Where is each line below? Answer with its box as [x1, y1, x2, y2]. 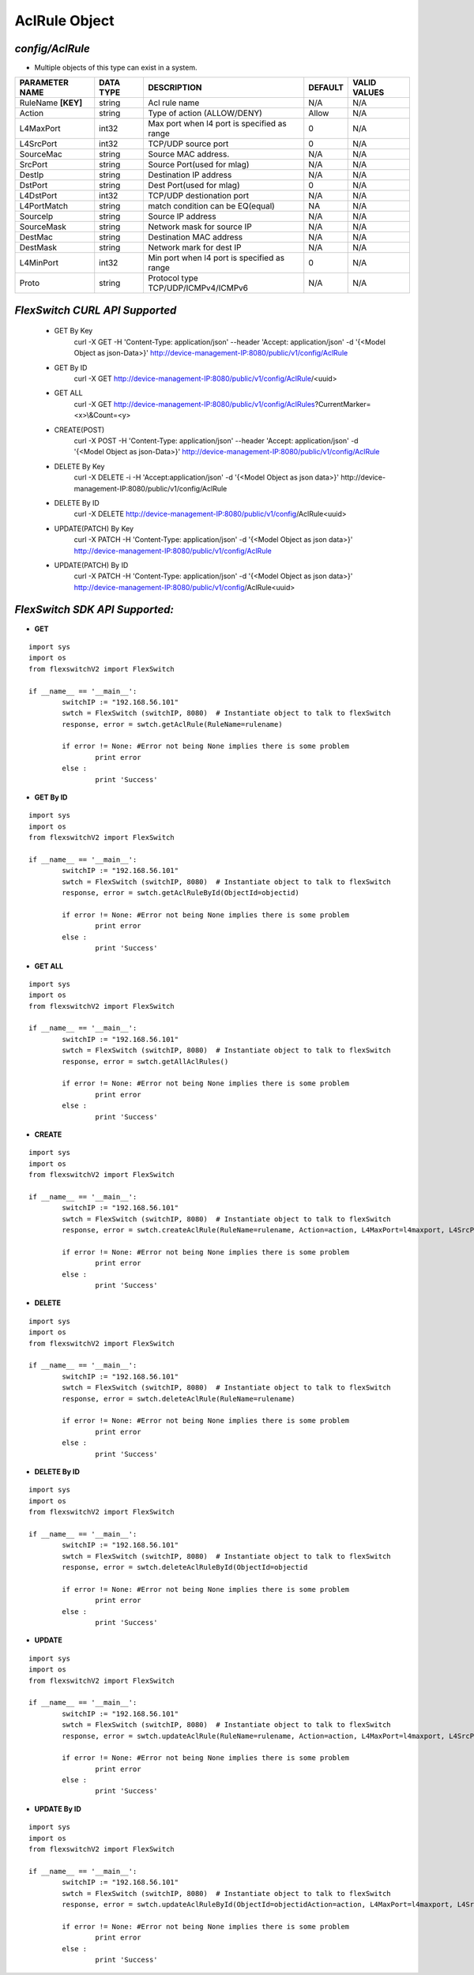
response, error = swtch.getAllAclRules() [62, 1057, 229, 1066]
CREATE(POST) [54, 425, 105, 434]
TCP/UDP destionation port [148, 190, 249, 201]
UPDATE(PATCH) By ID [54, 560, 129, 570]
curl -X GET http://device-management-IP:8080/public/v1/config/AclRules [73, 399, 315, 408]
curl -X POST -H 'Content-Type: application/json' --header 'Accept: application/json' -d [73, 435, 359, 446]
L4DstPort [19, 190, 58, 201]
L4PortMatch [19, 201, 69, 212]
